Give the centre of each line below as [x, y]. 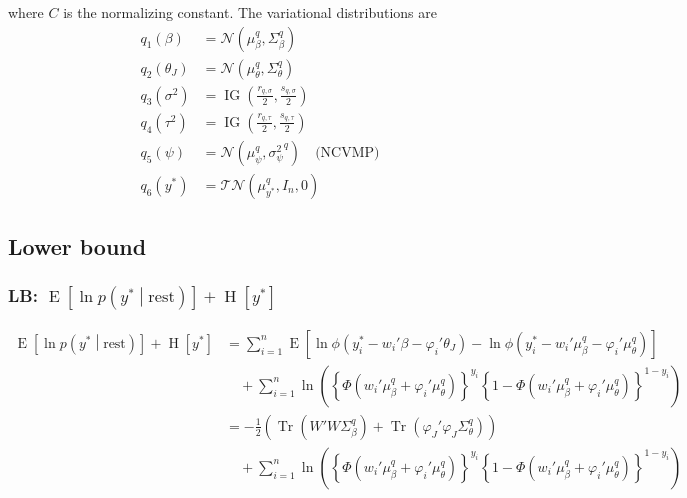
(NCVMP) [347, 152]
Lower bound [77, 246]
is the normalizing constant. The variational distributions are [250, 12]
